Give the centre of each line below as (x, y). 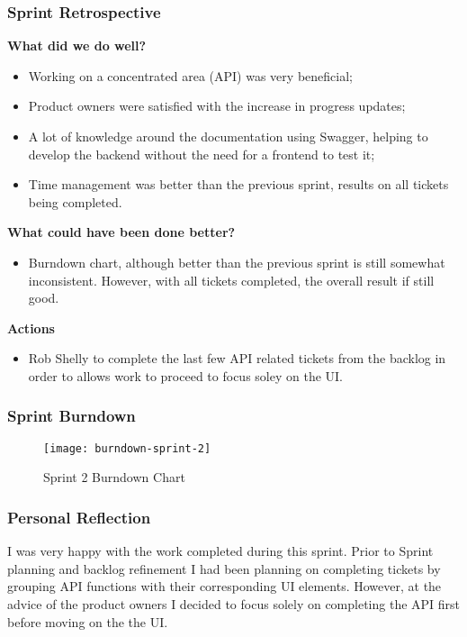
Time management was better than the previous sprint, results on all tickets (238, 184)
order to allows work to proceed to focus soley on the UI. (185, 375)
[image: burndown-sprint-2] (127, 448)
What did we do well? (77, 45)
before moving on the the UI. (88, 621)
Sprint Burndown (72, 416)
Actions (31, 328)
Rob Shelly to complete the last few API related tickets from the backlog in (237, 358)
